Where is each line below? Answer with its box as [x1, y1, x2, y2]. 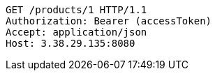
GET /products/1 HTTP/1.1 [6, 4, 147, 15]
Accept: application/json [6, 26, 147, 38]
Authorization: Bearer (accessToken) [6, 15, 212, 26]
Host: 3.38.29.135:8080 [6, 38, 135, 49]
